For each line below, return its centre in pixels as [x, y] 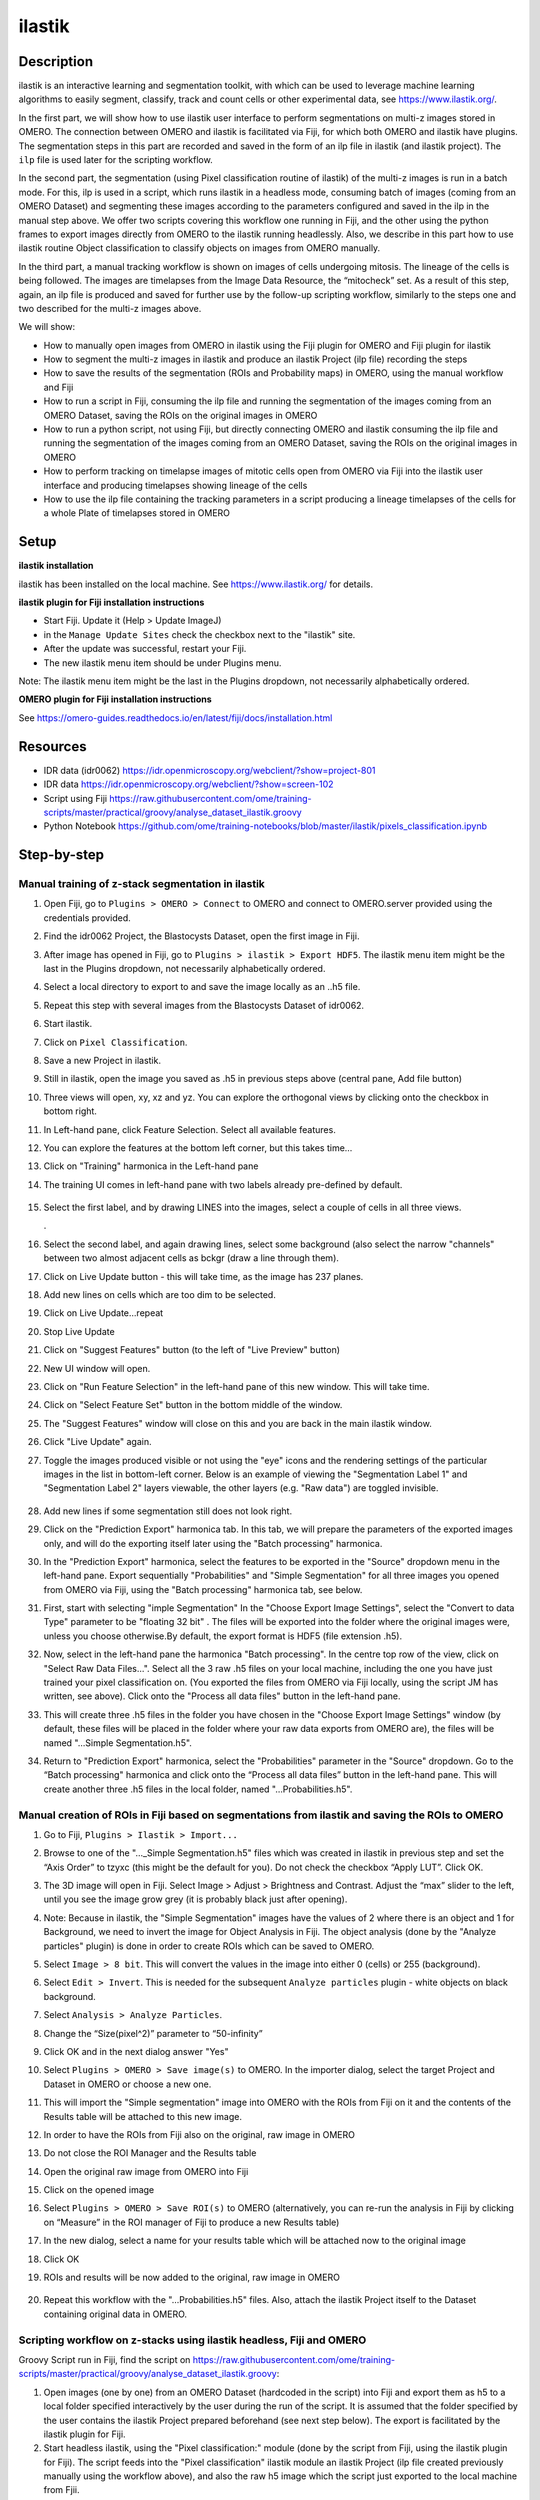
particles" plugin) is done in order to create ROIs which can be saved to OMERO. [209, 1946]
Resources [52, 746]
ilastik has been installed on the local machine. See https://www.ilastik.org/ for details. [196, 584]
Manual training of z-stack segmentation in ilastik [141, 884]
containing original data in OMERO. [115, 2314]
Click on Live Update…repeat [103, 1313]
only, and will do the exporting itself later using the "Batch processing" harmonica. [213, 1543]
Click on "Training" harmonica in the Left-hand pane [151, 1166]
